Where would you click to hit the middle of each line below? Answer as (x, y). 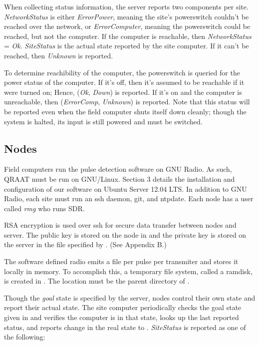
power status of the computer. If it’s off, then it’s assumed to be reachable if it (124, 82)
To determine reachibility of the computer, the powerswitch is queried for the (122, 72)
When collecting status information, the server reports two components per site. (126, 6)
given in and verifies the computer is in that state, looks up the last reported (122, 317)
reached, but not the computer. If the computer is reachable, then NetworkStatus (128, 36)
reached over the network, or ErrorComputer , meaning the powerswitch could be (127, 26)
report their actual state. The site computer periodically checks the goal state (123, 307)
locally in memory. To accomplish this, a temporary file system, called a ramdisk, (128, 271)
